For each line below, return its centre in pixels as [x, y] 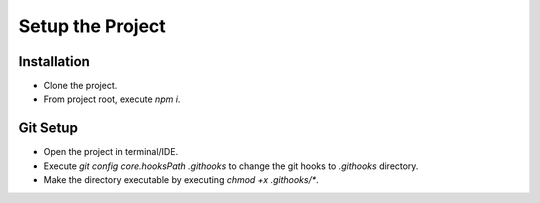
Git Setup [48, 128]
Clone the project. [80, 86]
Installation [54, 61]
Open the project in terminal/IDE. [111, 152]
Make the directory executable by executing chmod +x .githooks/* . [181, 180]
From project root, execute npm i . [112, 99]
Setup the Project [92, 26]
